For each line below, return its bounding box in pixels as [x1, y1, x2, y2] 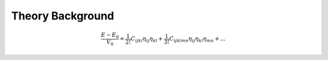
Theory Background [11, 9, 115, 22]
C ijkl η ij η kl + [131, 35, 163, 44]
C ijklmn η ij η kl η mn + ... [169, 35, 226, 44]
